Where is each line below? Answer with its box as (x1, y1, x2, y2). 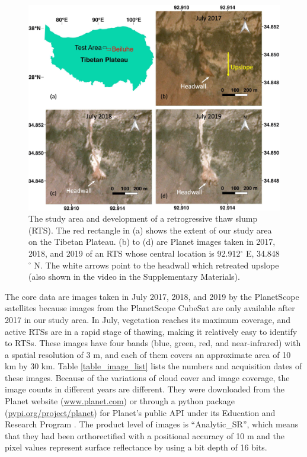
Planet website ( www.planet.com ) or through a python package (5, 395, 235, 407)
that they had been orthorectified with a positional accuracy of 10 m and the (5, 429, 284, 442)
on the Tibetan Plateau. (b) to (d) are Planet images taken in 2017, (28, 235, 276, 248)
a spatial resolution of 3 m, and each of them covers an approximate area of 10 (5, 348, 291, 360)
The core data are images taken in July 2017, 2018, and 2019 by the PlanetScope (5, 290, 299, 302)
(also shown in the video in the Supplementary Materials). (28, 270, 240, 283)
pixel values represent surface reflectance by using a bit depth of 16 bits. (5, 441, 267, 453)
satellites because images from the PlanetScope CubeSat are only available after (5, 302, 295, 314)
